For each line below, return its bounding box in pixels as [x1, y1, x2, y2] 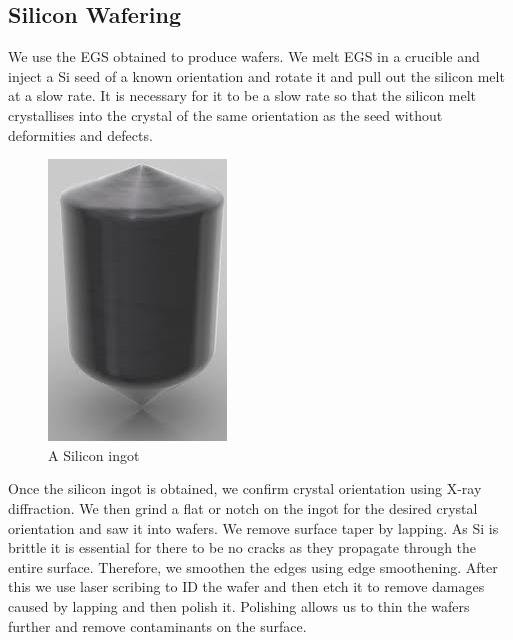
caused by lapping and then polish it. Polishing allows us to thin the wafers [8, 595, 470, 616]
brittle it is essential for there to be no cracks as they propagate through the [8, 537, 477, 558]
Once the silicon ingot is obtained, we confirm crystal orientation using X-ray [8, 478, 482, 499]
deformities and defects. [8, 124, 153, 145]
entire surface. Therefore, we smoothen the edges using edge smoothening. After [8, 556, 498, 577]
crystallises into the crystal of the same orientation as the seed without [8, 104, 443, 125]
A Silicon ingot [48, 444, 140, 465]
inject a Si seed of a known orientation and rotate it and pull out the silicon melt [8, 65, 505, 86]
